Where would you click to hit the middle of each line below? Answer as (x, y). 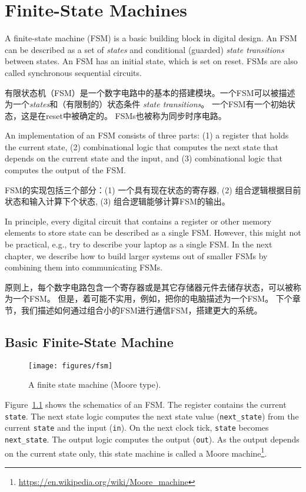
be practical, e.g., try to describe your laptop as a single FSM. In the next (139, 244)
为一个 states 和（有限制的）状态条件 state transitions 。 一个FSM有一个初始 (146, 104)
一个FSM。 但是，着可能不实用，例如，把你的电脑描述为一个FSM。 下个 (152, 298)
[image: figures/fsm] (71, 366)
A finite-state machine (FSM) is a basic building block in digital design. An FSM (151, 38)
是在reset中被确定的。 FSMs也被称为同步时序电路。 (128, 115)
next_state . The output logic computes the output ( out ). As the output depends (152, 439)
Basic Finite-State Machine (89, 341)
